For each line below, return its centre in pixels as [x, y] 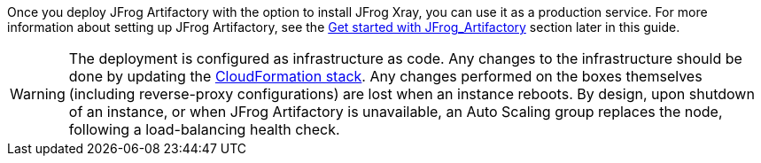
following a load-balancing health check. [204, 129]
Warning [38, 94]
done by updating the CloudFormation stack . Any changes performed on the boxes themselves [385, 76]
